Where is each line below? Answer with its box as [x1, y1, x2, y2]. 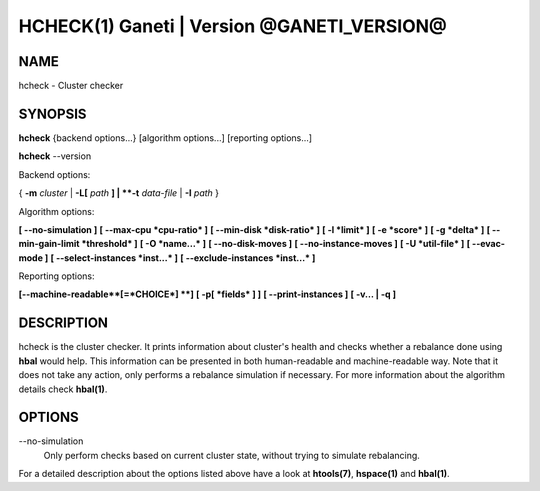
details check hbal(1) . [18, 383, 108, 395]
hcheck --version [18, 150, 92, 162]
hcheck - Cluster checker [18, 80, 124, 92]
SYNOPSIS [18, 105, 87, 122]
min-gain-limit [18, 238, 80, 250]
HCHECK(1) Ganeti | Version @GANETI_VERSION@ [18, 15, 447, 37]
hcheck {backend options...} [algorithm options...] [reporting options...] [18, 131, 313, 144]
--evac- [471, 238, 505, 250]
